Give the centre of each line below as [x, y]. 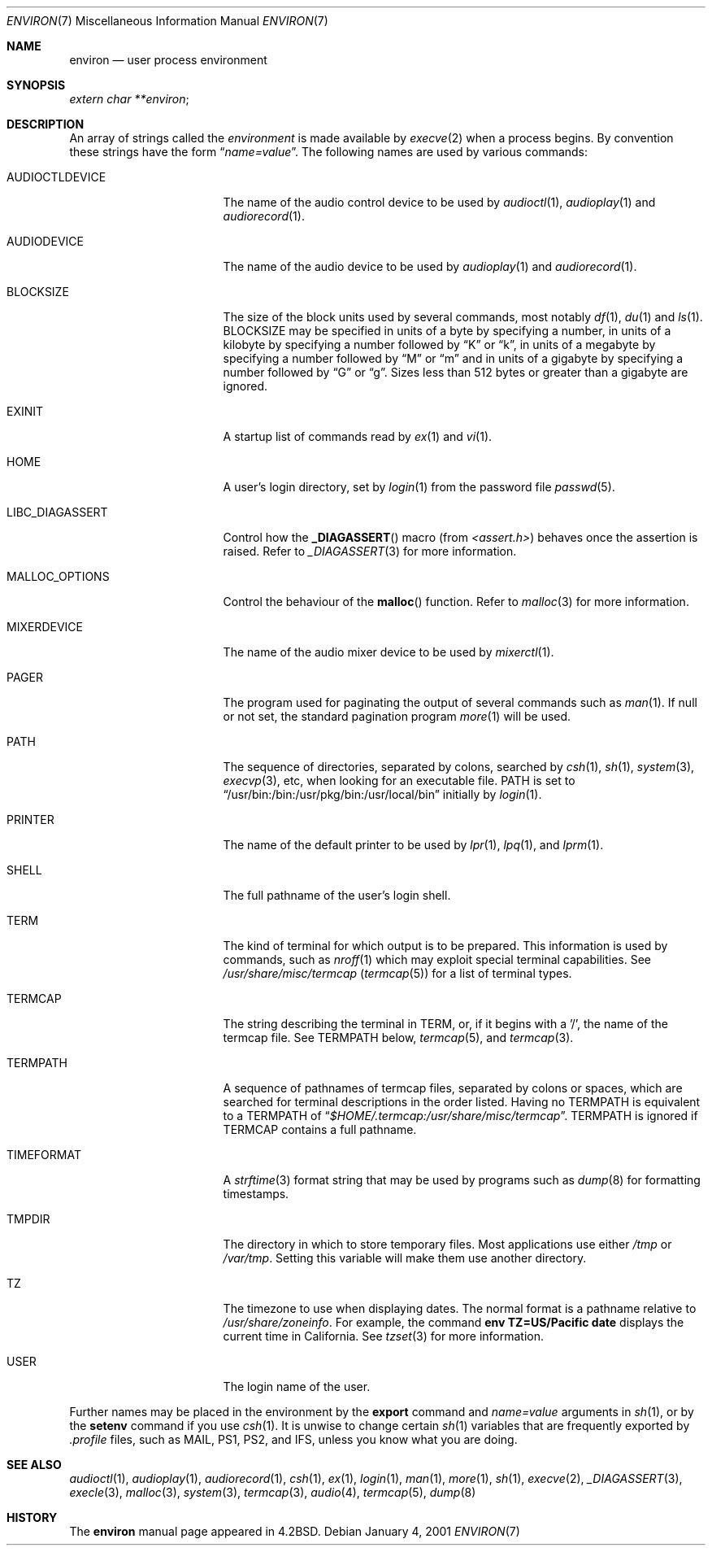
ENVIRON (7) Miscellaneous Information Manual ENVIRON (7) [167, 21]
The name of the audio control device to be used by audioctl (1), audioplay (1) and [439, 202]
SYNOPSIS [36, 85]
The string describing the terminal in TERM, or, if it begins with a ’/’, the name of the [445, 1024]
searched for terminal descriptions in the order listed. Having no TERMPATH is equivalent [462, 1102]
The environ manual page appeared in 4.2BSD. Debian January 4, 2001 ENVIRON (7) [295, 1531]
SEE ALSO [34, 1465]
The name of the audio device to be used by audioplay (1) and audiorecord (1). [430, 266]
